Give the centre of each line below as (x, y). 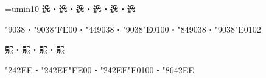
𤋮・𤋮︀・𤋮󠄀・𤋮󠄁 (35, 49)
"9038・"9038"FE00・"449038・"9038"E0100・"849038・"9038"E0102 (133, 29)
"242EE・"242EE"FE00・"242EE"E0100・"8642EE (100, 69)
